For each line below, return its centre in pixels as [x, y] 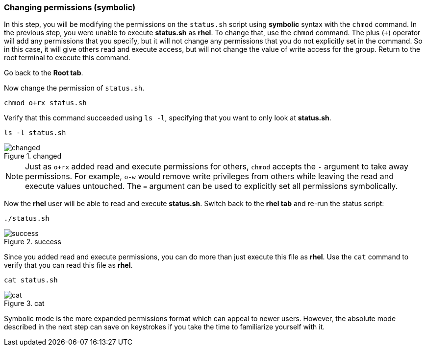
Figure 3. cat [24, 303]
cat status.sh [31, 280]
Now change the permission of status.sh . [74, 88]
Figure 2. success [33, 242]
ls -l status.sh [35, 133]
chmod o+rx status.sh [45, 103]
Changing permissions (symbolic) [70, 7]
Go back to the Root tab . [44, 73]
